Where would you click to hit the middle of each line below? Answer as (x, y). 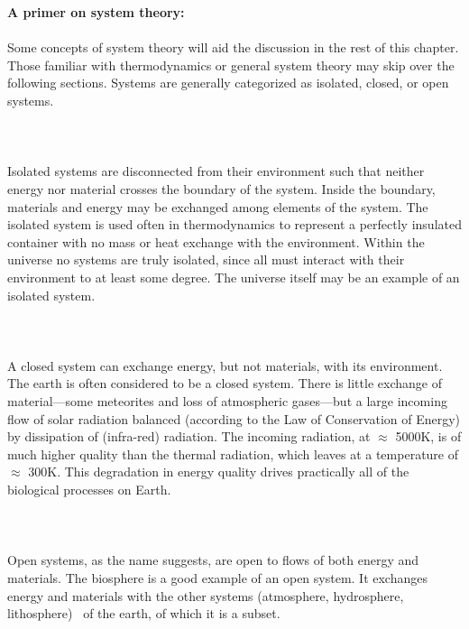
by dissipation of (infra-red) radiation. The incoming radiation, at (189, 436)
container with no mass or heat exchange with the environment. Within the (216, 241)
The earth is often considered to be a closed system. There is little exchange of (225, 383)
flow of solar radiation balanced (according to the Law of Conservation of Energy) (234, 418)
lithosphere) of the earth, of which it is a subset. (144, 613)
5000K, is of (428, 436)
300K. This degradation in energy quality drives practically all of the (219, 472)
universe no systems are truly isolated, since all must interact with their (206, 259)
